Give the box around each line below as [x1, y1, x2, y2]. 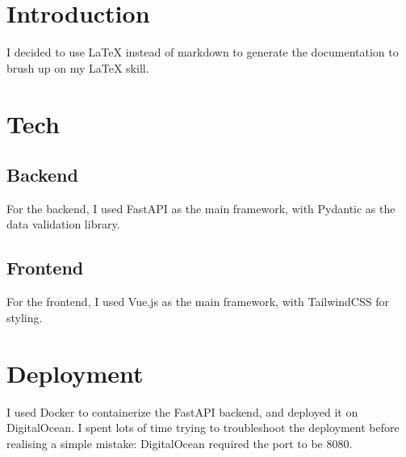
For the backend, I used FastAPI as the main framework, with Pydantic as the [6, 199, 396, 216]
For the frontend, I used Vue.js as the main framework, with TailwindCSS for [6, 293, 389, 310]
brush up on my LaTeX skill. [6, 59, 149, 76]
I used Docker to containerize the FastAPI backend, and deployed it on [6, 403, 358, 420]
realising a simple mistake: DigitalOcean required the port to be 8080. [6, 434, 353, 451]
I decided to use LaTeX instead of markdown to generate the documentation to [6, 44, 399, 61]
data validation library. [6, 216, 120, 233]
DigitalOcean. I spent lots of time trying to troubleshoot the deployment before [6, 419, 400, 436]
